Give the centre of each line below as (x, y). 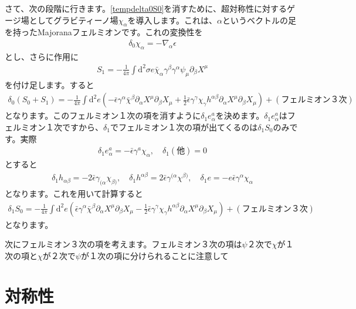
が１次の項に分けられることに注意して (155, 255)
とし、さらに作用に (42, 56)
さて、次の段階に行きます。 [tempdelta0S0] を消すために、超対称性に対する (146, 8)
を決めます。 (240, 115)
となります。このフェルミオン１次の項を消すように (103, 115)
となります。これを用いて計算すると (74, 193)
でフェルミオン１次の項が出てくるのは (184, 127)
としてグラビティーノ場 (74, 20)
